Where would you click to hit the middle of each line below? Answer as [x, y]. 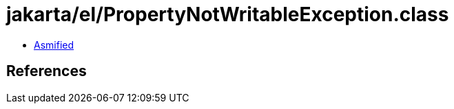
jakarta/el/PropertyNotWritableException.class [228, 14]
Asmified [54, 45]
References [47, 71]
